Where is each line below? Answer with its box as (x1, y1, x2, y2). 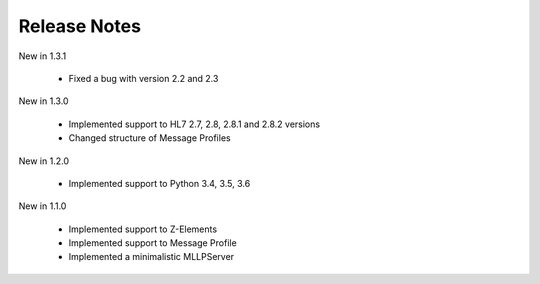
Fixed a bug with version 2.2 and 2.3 (68, 72, 219, 84)
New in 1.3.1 (18, 50, 67, 62)
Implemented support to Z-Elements (68, 223, 218, 235)
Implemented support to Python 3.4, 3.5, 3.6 (68, 177, 251, 189)
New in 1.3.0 (18, 95, 69, 107)
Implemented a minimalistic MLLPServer (68, 251, 235, 263)
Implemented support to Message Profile (68, 237, 237, 249)
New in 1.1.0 (18, 200, 67, 212)
